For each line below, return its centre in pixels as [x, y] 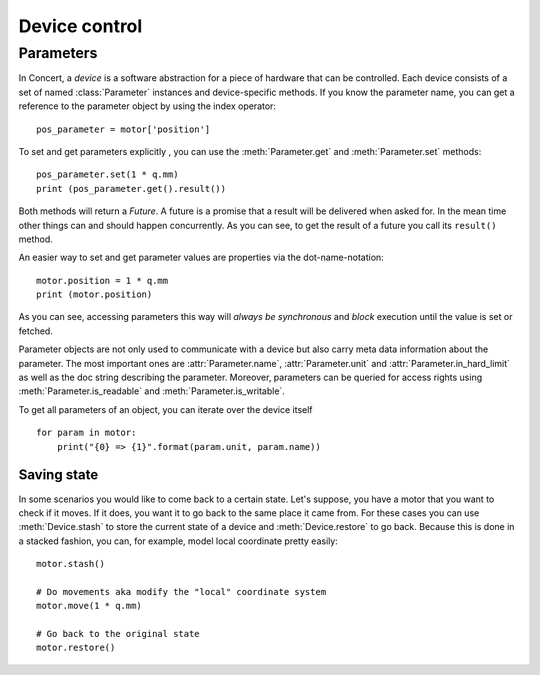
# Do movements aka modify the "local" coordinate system [181, 591]
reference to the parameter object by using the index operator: [147, 106]
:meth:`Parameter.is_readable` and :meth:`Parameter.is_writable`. [151, 391]
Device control [80, 26]
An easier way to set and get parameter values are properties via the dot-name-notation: [201, 257]
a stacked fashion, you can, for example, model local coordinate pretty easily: [178, 541]
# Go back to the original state [118, 634]
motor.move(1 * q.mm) [89, 606]
